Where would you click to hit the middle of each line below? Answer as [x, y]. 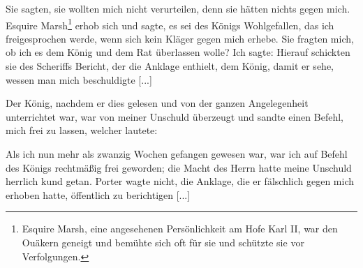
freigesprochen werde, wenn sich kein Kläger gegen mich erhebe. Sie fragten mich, [180, 38]
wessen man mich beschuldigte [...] [79, 79]
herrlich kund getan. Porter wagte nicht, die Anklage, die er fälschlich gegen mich [180, 181]
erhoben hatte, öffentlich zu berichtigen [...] [98, 194]
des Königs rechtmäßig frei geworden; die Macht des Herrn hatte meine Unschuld [179, 167]
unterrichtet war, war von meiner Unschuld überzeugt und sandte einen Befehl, [175, 116]
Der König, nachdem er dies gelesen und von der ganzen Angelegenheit [157, 103]
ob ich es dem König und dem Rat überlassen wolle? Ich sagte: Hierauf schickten [178, 52]
